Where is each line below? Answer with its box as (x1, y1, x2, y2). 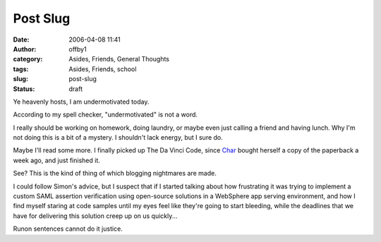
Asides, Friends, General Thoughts (68, 55, 169, 63)
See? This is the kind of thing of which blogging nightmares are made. (13, 169, 217, 178)
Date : (13, 35, 30, 44)
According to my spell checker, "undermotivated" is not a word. (13, 110, 198, 119)
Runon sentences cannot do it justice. (13, 224, 123, 233)
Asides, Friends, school (68, 64, 137, 73)
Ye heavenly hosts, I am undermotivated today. (13, 97, 150, 106)
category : (13, 55, 43, 63)
